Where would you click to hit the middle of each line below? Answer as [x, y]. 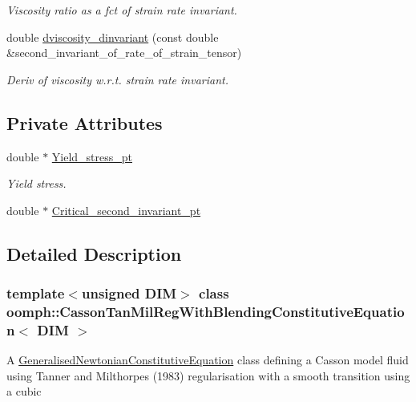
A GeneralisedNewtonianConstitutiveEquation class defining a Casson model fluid [208, 360]
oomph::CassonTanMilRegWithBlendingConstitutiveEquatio [206, 311]
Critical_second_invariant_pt [126, 210]
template [36, 293]
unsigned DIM [129, 293]
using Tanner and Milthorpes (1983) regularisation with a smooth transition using [208, 375]
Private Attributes [85, 122]
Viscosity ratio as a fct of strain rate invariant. [122, 10]
